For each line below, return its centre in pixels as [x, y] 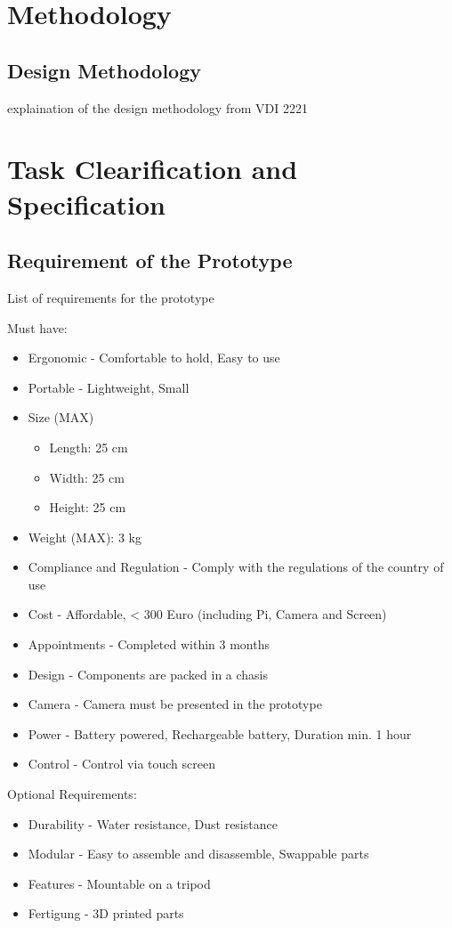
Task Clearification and [153, 169]
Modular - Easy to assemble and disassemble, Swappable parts [198, 854]
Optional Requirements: [72, 794]
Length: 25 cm [89, 447]
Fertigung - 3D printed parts [106, 913]
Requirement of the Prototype [150, 260]
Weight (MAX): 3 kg [85, 537]
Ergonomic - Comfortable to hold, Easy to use [154, 358]
